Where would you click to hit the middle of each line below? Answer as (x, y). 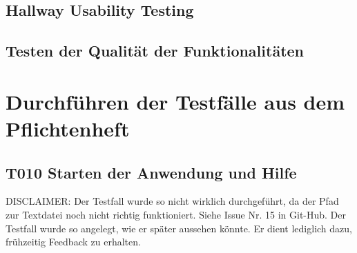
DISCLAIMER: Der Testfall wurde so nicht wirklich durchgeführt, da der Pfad (172, 201)
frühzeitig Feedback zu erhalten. (73, 242)
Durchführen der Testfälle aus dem (175, 101)
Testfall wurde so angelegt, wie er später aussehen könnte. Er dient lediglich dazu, (179, 228)
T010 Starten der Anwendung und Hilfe (151, 172)
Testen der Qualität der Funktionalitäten (155, 51)
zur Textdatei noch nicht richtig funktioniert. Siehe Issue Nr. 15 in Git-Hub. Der (176, 214)
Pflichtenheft (68, 128)
